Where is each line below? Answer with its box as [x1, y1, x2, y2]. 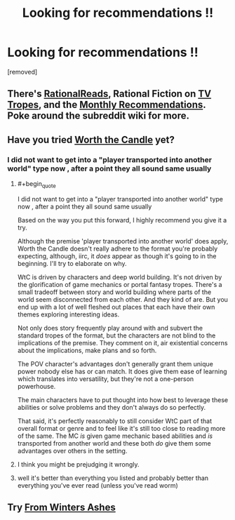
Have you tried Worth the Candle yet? [7, 133, 175, 145]
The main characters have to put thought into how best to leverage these [17, 395, 229, 404]
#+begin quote [17, 180, 56, 189]
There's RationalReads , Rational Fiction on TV [7, 88, 212, 100]
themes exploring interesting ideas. [17, 310, 120, 319]
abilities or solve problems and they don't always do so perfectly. [17, 403, 206, 411]
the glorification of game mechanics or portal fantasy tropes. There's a [17, 280, 222, 288]
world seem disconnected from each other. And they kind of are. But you [17, 295, 228, 303]
